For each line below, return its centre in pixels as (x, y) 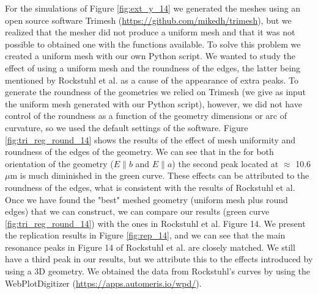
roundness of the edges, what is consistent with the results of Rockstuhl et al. (150, 187)
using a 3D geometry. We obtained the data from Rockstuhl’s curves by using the (158, 271)
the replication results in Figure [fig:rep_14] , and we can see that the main (145, 235)
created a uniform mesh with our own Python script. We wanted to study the (150, 56)
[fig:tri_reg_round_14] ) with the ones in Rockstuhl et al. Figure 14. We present (155, 223)
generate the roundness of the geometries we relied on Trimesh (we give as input (156, 92)
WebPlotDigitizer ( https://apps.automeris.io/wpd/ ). (103, 283)
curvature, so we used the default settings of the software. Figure (127, 127)
